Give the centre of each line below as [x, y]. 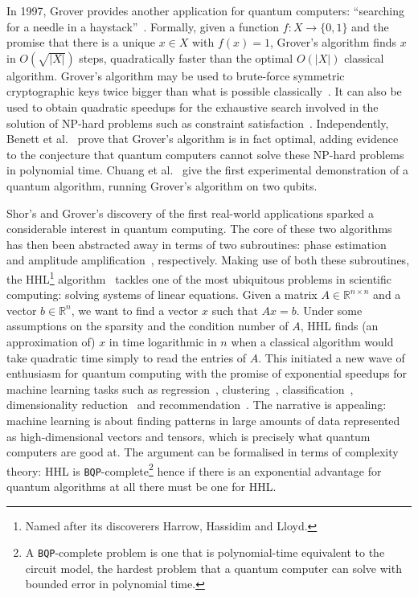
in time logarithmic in [163, 341]
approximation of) [51, 341]
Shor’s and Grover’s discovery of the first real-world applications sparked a [191, 213]
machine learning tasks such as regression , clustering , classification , [180, 388]
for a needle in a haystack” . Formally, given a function [143, 26]
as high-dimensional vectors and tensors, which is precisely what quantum [189, 436]
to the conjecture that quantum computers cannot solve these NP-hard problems [205, 154]
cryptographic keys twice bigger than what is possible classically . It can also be [204, 91]
